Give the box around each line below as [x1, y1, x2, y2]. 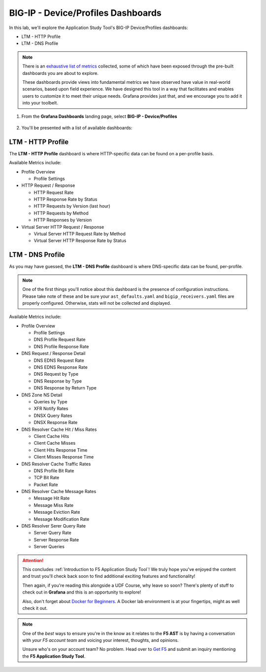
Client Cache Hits [33, 433, 69, 439]
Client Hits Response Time [33, 447, 88, 453]
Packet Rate [33, 481, 59, 488]
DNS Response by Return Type [33, 385, 97, 391]
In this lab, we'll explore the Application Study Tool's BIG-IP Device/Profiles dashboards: [9, 25, 188, 31]
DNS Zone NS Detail [21, 392, 63, 398]
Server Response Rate [33, 536, 79, 542]
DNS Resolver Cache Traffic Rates [21, 461, 91, 467]
